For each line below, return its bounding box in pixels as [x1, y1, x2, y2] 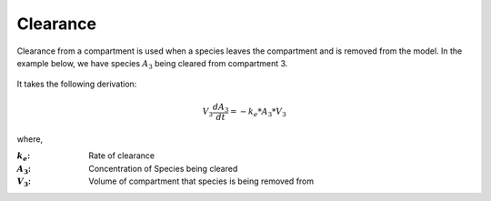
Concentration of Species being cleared [88, 163, 238, 174]
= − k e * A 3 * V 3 [230, 106, 286, 118]
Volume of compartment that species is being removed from [88, 176, 315, 186]
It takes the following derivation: [16, 78, 137, 90]
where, [16, 134, 44, 145]
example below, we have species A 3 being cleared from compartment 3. [16, 57, 288, 71]
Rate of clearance [88, 150, 155, 161]
